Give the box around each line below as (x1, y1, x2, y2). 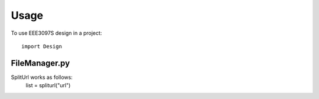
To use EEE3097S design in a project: (11, 29, 102, 37)
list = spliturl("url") (25, 82, 71, 89)
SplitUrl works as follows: (11, 74, 73, 81)
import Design (21, 43, 62, 49)
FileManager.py (11, 58, 70, 68)
